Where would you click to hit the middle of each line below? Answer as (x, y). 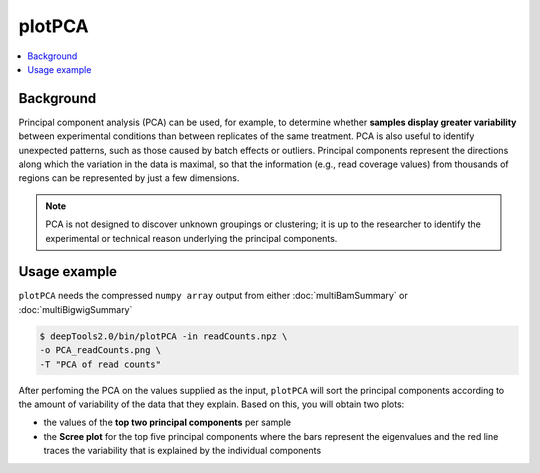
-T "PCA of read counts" (100, 364)
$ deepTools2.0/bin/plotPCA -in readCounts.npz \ (163, 336)
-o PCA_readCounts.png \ (100, 350)
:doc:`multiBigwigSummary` (75, 309)
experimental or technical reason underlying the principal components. (191, 238)
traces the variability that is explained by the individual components (182, 451)
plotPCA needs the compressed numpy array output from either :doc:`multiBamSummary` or (213, 296)
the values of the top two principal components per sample (167, 422)
